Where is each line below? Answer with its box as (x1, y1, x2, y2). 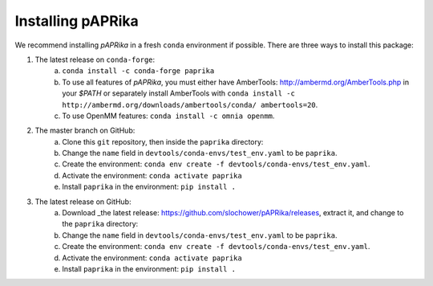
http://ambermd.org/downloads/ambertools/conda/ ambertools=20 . (62, 100, 318, 109)
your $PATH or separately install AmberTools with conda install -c (62, 88, 296, 98)
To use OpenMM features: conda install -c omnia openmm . (62, 111, 275, 121)
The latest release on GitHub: (34, 197, 132, 206)
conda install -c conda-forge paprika (62, 67, 215, 76)
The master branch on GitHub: (34, 125, 136, 136)
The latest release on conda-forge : (34, 55, 156, 64)
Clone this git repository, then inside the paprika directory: (62, 137, 264, 146)
